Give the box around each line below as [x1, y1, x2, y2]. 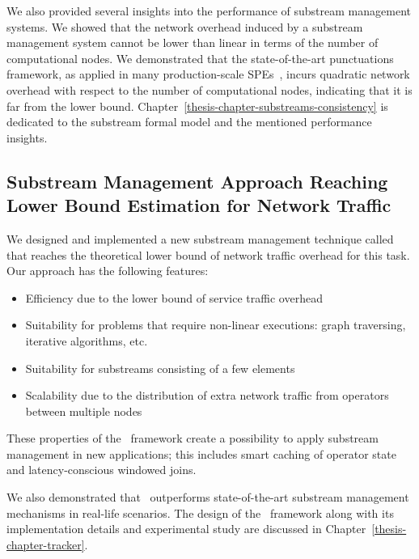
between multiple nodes [25, 402, 142, 419]
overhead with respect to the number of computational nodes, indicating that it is [6, 81, 413, 98]
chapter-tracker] [6, 536, 85, 553]
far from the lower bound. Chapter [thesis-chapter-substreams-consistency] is [6, 97, 388, 114]
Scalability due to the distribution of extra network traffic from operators [25, 387, 389, 404]
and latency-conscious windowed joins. [6, 461, 197, 478]
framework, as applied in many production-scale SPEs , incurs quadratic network [6, 66, 410, 83]
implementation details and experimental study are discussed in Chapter [6, 520, 366, 537]
